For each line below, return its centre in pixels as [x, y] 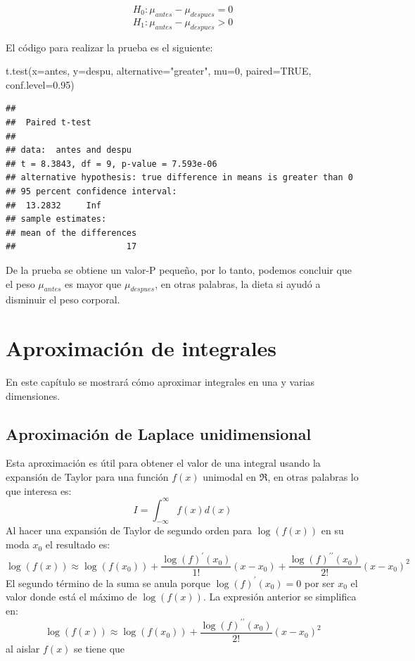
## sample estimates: [56, 219]
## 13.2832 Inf [54, 205]
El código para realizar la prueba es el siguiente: [109, 47]
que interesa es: [39, 490]
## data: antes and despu [69, 150]
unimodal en [230, 477]
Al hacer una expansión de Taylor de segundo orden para [129, 530]
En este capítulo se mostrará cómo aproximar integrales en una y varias [160, 382]
